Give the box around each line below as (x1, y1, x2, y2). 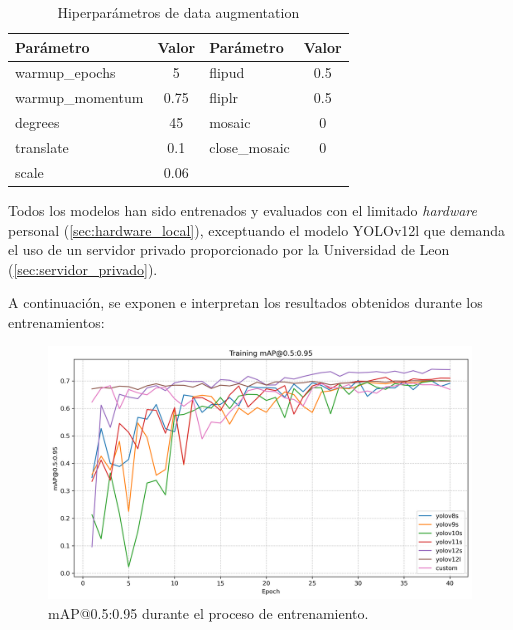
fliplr (209, 87, 239, 108)
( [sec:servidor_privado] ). (8, 258, 158, 279)
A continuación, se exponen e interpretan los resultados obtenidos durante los (8, 292, 483, 313)
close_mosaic (209, 136, 290, 157)
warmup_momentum (15, 87, 144, 108)
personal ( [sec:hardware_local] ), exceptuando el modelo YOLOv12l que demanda (8, 219, 506, 240)
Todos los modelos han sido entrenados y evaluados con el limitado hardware (8, 199, 478, 220)
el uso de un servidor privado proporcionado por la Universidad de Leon (8, 239, 450, 260)
